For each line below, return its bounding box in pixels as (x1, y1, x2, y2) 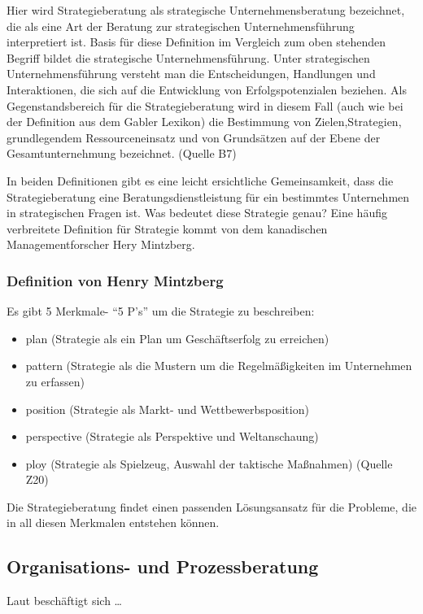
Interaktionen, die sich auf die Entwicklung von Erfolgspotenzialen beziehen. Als (7, 81, 407, 98)
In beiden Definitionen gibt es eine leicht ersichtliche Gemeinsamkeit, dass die (7, 172, 394, 189)
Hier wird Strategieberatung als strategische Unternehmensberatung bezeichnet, (7, 2, 405, 18)
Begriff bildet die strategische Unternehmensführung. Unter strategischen (7, 49, 370, 66)
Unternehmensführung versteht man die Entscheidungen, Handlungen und (7, 65, 376, 82)
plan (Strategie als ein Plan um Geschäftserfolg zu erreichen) (25, 329, 329, 346)
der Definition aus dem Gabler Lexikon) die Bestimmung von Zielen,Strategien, (7, 113, 402, 130)
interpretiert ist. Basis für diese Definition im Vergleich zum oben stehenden (7, 33, 386, 50)
